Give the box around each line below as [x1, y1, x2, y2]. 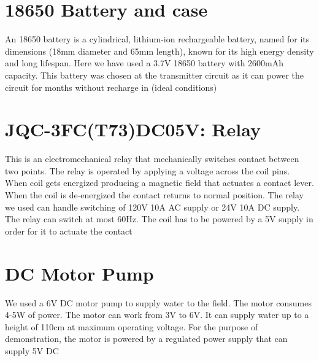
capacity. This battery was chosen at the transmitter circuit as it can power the [5, 68, 304, 81]
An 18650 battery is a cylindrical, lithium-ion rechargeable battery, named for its [5, 33, 310, 45]
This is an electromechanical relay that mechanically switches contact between [5, 152, 299, 165]
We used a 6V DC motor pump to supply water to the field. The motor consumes [5, 296, 312, 309]
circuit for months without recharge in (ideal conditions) [5, 80, 217, 93]
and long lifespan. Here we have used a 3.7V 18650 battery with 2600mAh [5, 56, 284, 69]
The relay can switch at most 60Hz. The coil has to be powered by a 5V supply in [5, 212, 313, 225]
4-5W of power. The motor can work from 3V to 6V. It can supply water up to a [5, 308, 309, 321]
